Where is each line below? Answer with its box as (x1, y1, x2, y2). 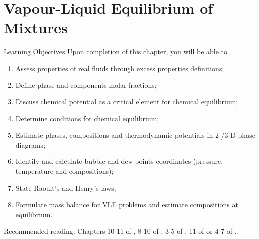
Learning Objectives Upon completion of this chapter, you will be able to (4, 46, 228, 57)
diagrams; (15, 139, 46, 150)
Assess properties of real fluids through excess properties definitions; (15, 63, 224, 73)
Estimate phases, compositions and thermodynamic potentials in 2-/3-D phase (15, 130, 255, 140)
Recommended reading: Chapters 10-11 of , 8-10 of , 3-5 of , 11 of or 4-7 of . (4, 226, 237, 236)
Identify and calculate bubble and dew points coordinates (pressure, (15, 156, 223, 166)
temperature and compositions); (15, 166, 114, 176)
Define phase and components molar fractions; (15, 80, 157, 90)
